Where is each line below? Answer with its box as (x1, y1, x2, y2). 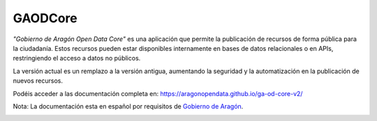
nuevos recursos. (13, 76, 63, 85)
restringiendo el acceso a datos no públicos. (13, 54, 141, 63)
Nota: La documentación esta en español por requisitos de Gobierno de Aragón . (13, 102, 244, 111)
